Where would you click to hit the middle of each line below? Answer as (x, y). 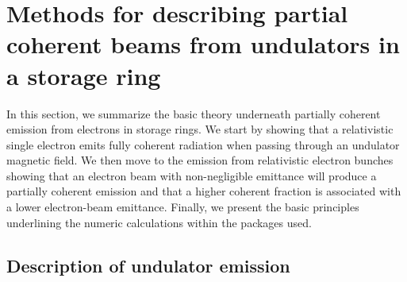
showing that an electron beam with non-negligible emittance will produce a (192, 175)
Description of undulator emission (148, 265)
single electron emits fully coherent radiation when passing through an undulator (203, 144)
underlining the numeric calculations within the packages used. (159, 222)
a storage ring (84, 75)
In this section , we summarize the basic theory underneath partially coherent (194, 113)
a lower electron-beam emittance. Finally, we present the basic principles (183, 207)
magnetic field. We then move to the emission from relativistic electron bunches (200, 160)
